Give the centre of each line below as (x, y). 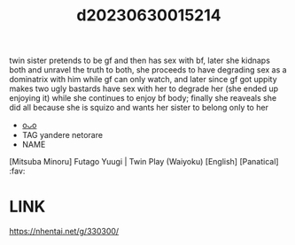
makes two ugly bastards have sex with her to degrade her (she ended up (144, 88)
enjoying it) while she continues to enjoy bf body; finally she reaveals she (143, 98)
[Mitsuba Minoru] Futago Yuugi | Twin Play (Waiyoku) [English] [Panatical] (144, 162)
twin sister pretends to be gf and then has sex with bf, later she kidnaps (140, 61)
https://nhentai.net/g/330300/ (64, 232)
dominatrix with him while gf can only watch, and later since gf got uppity (143, 80)
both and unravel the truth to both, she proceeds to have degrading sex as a (148, 70)
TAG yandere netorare (62, 135)
